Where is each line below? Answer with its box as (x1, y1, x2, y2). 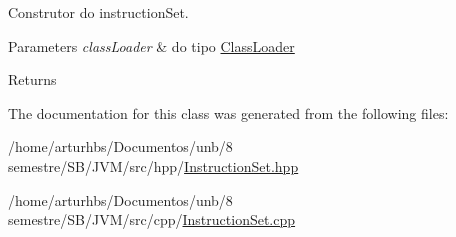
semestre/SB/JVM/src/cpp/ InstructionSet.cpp (8, 209, 296, 230)
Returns (8, 69, 57, 90)
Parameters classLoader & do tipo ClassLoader (8, 35, 295, 56)
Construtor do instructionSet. (8, 2, 189, 22)
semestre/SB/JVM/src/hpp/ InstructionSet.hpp (8, 155, 299, 176)
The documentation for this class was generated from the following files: (8, 102, 449, 123)
